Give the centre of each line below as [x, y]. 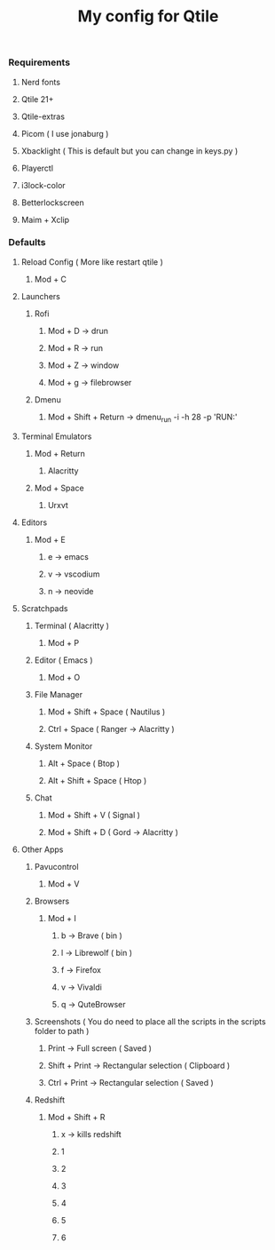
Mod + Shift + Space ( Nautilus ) [106, 712]
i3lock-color [43, 185]
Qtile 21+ [37, 99]
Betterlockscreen [53, 203]
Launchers [41, 296]
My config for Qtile [148, 16]
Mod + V [63, 884]
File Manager [59, 694]
